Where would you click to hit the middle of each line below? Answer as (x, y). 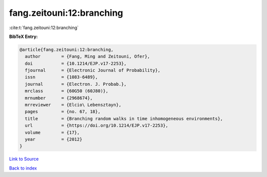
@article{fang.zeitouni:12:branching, (67, 50)
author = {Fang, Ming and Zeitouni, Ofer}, (88, 56)
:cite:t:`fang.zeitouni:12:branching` (44, 28)
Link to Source (24, 159)
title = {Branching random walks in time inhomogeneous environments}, (124, 119)
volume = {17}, (52, 132)
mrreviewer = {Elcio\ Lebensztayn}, (73, 105)
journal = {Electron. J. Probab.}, (76, 84)
